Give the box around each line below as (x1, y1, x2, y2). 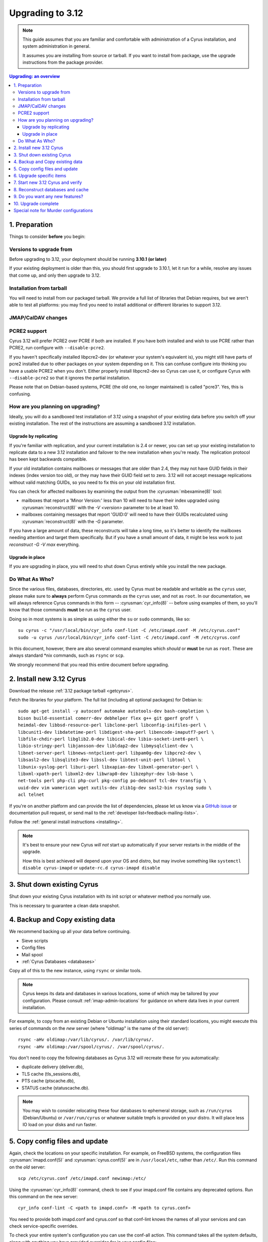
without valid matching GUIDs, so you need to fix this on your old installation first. (9, 479, 176, 485)
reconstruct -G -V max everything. (9, 542, 80, 547)
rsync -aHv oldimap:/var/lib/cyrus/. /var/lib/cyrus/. (18, 1037, 154, 1043)
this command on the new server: (9, 1193, 78, 1199)
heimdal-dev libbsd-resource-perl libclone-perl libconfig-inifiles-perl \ (18, 722, 206, 728)
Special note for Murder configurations (13, 207, 93, 213)
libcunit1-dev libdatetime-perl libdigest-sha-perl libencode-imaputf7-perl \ (18, 729, 214, 735)
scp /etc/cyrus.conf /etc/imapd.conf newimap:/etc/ (18, 1175, 146, 1181)
